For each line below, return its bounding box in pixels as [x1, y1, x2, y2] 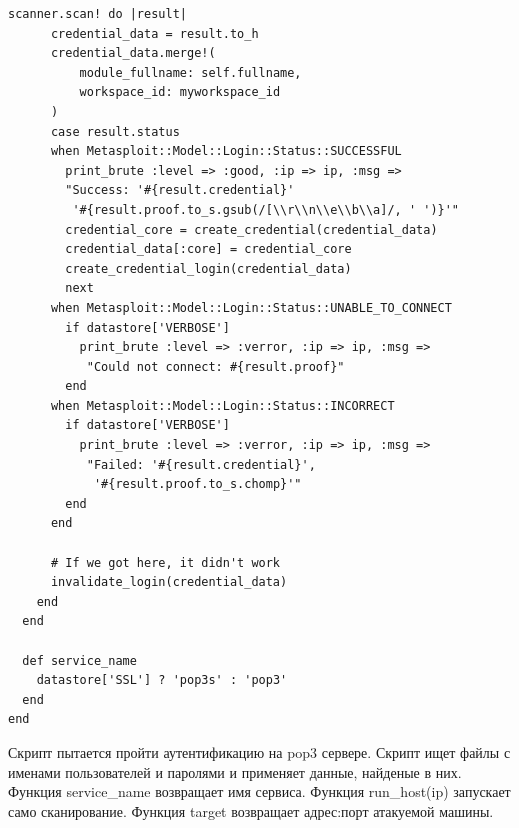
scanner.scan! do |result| [8, 7, 187, 21]
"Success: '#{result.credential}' [65, 183, 295, 198]
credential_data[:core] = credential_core [65, 242, 352, 257]
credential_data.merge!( [50, 46, 216, 61]
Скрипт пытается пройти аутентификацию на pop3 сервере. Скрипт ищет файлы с [8, 741, 511, 762]
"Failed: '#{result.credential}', [86, 457, 316, 472]
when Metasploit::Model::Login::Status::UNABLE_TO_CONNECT [50, 300, 452, 315]
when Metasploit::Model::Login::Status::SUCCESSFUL [50, 144, 402, 159]
